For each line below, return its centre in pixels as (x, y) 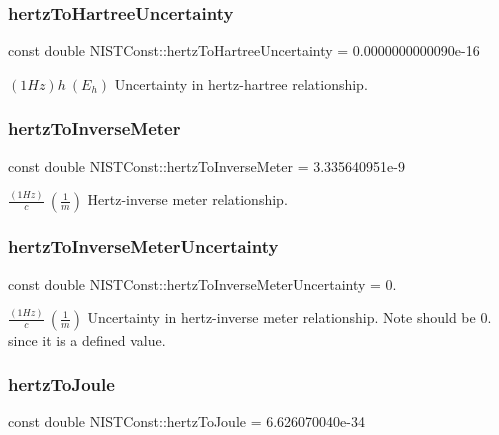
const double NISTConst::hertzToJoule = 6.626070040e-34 (186, 421)
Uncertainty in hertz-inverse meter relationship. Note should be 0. (289, 317)
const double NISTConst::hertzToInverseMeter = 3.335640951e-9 (206, 165)
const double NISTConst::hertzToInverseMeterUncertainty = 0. (202, 283)
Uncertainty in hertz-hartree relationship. (241, 83)
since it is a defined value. (87, 339)
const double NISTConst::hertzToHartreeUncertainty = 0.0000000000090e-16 (244, 50)
